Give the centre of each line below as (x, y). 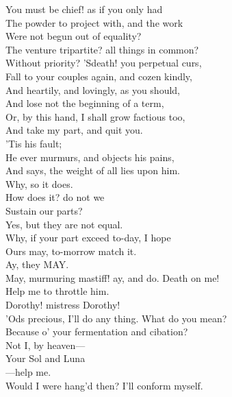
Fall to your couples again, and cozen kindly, (99, 76)
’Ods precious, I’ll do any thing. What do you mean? (116, 318)
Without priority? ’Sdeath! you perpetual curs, (104, 63)
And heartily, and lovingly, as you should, (93, 89)
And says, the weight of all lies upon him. (93, 170)
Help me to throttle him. (57, 291)
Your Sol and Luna (46, 358)
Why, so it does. (39, 183)
